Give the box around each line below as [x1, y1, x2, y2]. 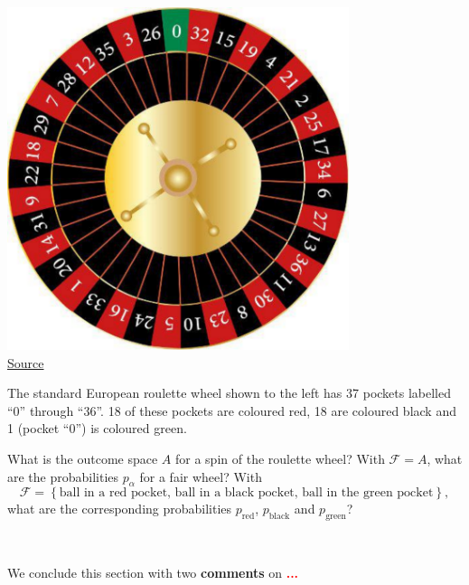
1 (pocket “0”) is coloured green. [7, 419, 187, 438]
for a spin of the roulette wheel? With [175, 448, 385, 467]
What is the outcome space [7, 448, 158, 467]
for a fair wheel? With [139, 467, 262, 486]
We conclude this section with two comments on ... [7, 562, 299, 581]
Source [7, 353, 44, 372]
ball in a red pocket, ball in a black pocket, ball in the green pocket [59, 486, 434, 500]
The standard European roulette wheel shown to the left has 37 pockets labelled [7, 383, 452, 402]
